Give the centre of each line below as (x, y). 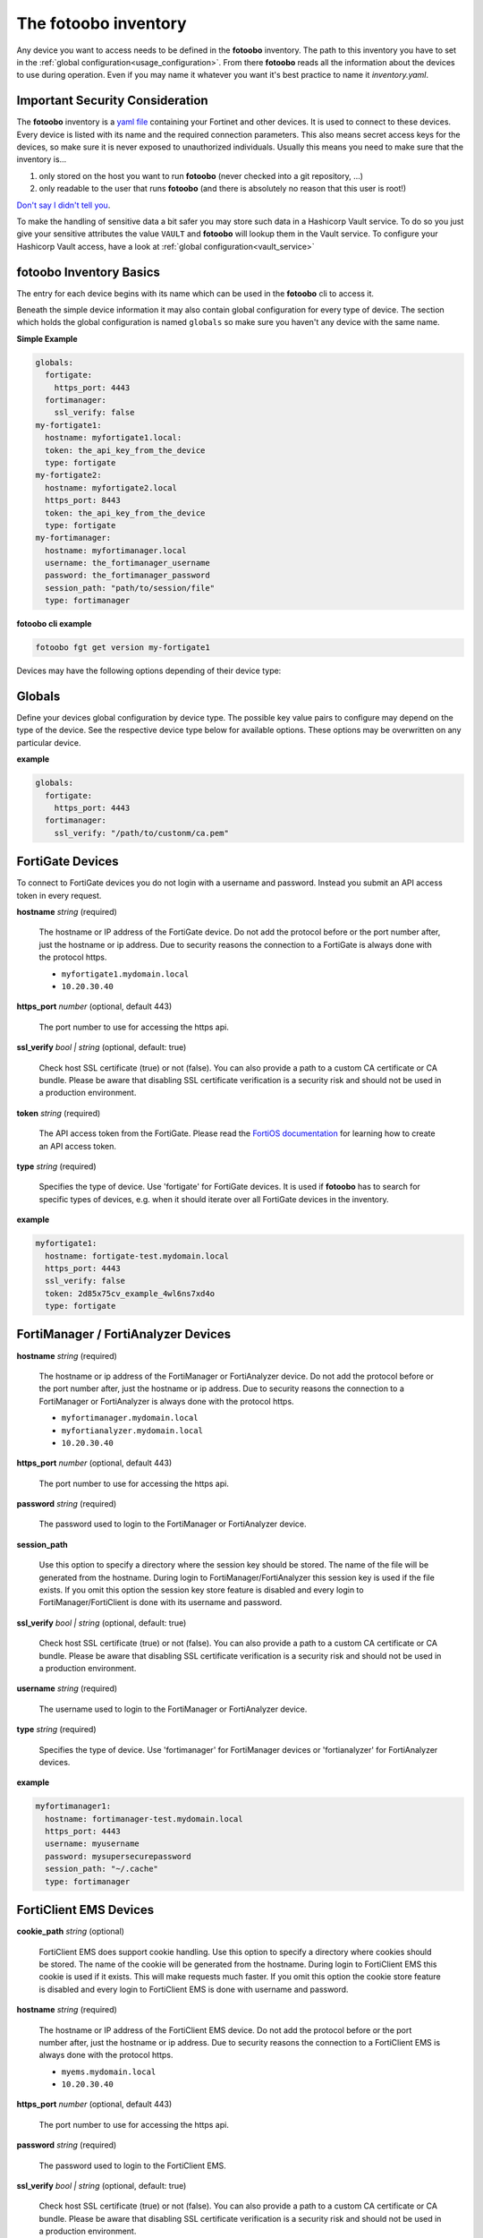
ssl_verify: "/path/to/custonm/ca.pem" (142, 833)
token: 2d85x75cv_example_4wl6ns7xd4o (130, 1293)
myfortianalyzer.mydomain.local (132, 1431)
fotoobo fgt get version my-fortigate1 (123, 648)
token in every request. (59, 895)
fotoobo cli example (54, 624)
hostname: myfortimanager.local (116, 550)
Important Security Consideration (113, 101)
